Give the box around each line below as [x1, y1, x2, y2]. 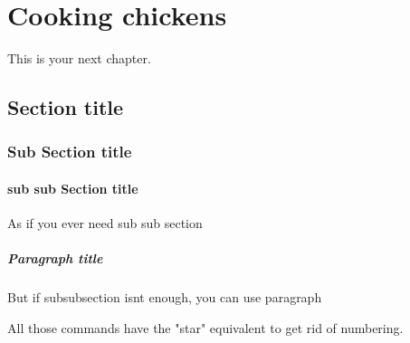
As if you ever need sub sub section [7, 214, 203, 233]
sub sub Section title [7, 178, 138, 197]
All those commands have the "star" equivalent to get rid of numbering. [7, 318, 404, 337]
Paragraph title [7, 249, 103, 268]
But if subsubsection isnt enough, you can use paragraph [7, 288, 322, 307]
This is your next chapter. [7, 49, 151, 68]
